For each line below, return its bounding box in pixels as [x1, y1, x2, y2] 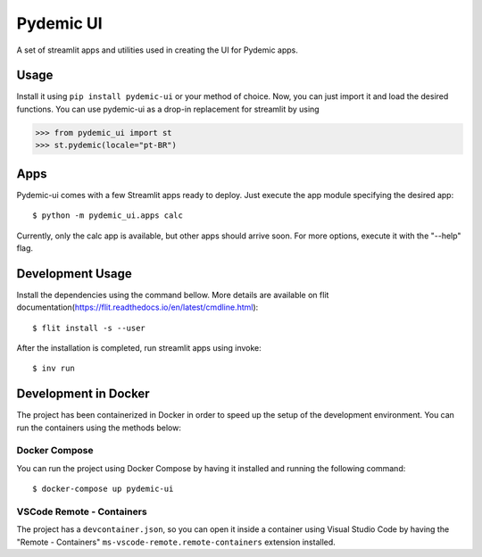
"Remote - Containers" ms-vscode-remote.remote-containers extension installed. [16, 536, 337, 547]
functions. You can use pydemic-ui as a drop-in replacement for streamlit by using [16, 104, 320, 114]
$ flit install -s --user [32, 322, 146, 333]
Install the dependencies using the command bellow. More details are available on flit [16, 289, 329, 300]
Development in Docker [16, 387, 151, 402]
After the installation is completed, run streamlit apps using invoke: [16, 342, 262, 353]
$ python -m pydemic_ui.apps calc [32, 211, 183, 220]
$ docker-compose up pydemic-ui [32, 484, 174, 495]
